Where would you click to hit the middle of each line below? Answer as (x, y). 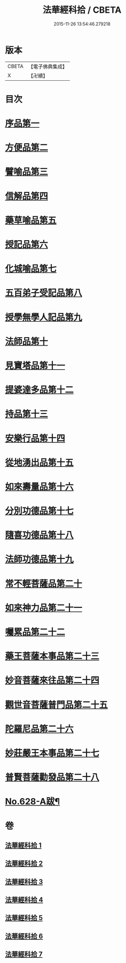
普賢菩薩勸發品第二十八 (52, 777)
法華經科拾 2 (24, 863)
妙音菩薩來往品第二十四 (52, 680)
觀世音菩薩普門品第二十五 (57, 705)
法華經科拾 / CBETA (82, 10)
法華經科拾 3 (24, 882)
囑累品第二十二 (35, 632)
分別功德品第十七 (40, 511)
